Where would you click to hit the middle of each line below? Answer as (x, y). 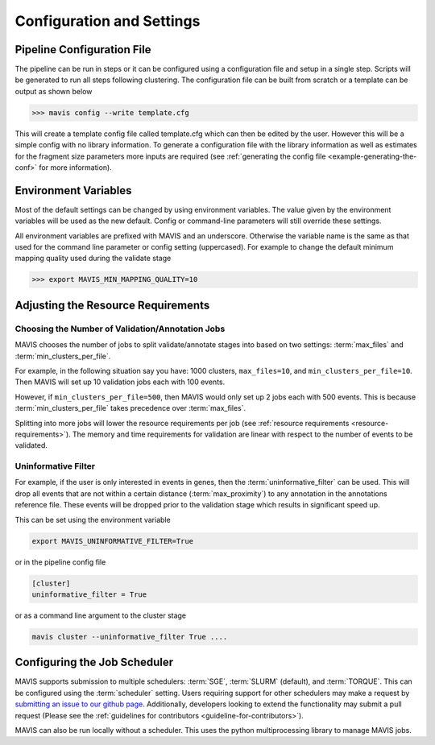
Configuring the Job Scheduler (94, 662)
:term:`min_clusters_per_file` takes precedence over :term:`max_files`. (130, 408)
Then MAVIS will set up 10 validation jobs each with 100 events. (120, 382)
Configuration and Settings (108, 21)
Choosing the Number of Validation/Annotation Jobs (120, 329)
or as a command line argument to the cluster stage (101, 615)
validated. (31, 445)
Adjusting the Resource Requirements (112, 305)
